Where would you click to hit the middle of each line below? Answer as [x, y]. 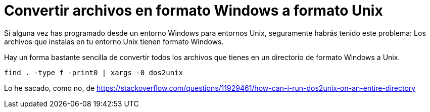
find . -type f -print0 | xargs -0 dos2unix [94, 72]
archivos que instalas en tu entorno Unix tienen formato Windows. [114, 41]
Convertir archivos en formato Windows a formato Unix [194, 11]
